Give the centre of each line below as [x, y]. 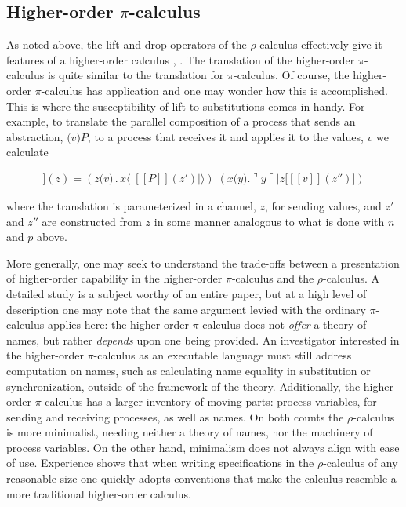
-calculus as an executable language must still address [223, 355]
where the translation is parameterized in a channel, [131, 205]
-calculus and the [273, 278]
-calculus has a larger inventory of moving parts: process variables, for [209, 401]
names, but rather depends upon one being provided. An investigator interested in [203, 339]
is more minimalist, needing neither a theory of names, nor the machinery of [190, 432]
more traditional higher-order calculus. [99, 493]
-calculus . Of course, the [291, 75]
